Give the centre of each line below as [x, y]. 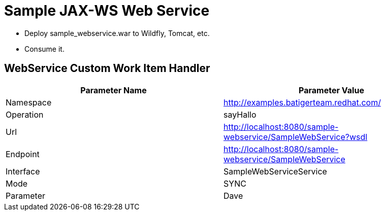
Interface [23, 171]
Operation [25, 114]
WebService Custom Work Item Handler [107, 68]
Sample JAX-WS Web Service [107, 11]
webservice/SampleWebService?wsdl [296, 137]
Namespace [29, 102]
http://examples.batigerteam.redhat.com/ [302, 102]
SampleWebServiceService [275, 171]
